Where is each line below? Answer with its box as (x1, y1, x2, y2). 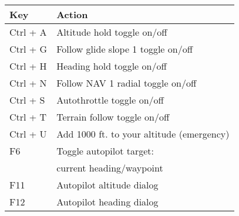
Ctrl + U (9, 127, 47, 140)
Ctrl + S (9, 93, 45, 107)
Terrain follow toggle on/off (56, 110, 170, 124)
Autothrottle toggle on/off (56, 93, 164, 107)
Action (56, 8, 88, 21)
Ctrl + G (9, 42, 48, 56)
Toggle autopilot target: (56, 144, 154, 157)
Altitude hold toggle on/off (56, 25, 167, 39)
